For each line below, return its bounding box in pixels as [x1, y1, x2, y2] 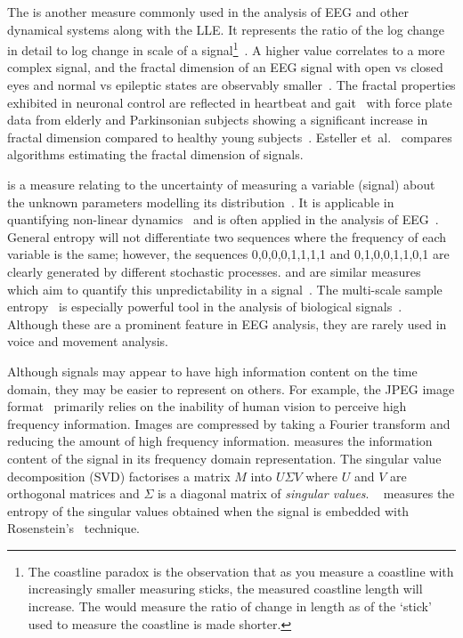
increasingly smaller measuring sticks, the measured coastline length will [28, 579, 423, 598]
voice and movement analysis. [7, 332, 168, 351]
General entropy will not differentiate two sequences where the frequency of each [7, 227, 447, 246]
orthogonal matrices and [7, 484, 140, 503]
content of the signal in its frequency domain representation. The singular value [7, 448, 442, 467]
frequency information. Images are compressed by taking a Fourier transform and [7, 414, 451, 432]
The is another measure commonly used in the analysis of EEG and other [7, 3, 409, 20]
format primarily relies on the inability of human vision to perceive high [7, 397, 407, 416]
